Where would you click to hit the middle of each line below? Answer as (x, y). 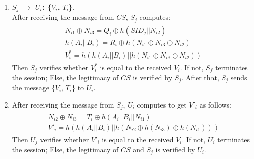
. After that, (200, 77)
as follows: (216, 105)
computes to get (162, 105)
